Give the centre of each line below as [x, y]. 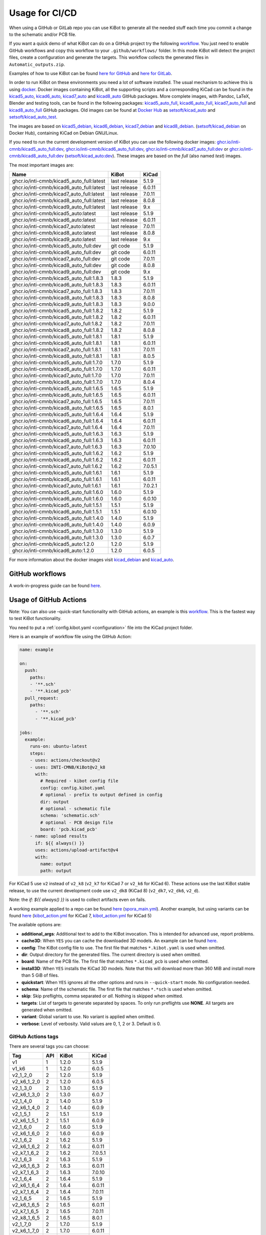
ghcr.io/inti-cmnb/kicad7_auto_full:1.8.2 [57, 324]
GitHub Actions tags [34, 1036]
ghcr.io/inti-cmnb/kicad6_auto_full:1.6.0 [58, 498]
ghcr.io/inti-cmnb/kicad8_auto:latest [54, 233]
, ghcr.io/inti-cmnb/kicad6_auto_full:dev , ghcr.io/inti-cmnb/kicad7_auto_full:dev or [146, 149]
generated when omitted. [47, 1010]
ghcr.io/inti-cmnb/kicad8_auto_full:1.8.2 [58, 330]
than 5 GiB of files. [40, 975]
